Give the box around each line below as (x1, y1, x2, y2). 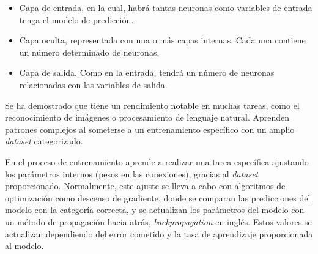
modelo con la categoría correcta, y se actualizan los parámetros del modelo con (5, 203, 305, 216)
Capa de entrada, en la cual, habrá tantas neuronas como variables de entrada (19, 1, 312, 13)
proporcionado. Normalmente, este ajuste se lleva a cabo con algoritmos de (5, 179, 286, 192)
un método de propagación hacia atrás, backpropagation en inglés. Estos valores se (5, 215, 312, 228)
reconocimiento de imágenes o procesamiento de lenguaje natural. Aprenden (5, 111, 290, 124)
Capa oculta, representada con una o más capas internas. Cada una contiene (19, 34, 306, 47)
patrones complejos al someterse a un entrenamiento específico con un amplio (5, 122, 295, 135)
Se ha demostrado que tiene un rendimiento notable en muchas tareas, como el (5, 99, 300, 111)
